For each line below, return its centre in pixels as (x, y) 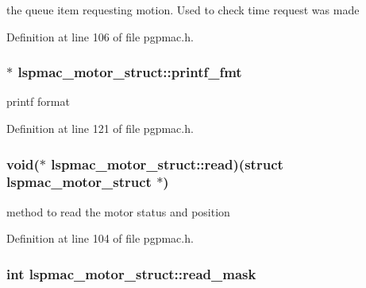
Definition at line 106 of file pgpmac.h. (100, 36)
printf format (38, 101)
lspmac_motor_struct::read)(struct (167, 163)
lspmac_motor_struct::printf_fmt (130, 72)
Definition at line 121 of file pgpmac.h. (100, 128)
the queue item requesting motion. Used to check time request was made (183, 10)
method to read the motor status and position (118, 211)
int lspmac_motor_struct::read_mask (131, 273)
